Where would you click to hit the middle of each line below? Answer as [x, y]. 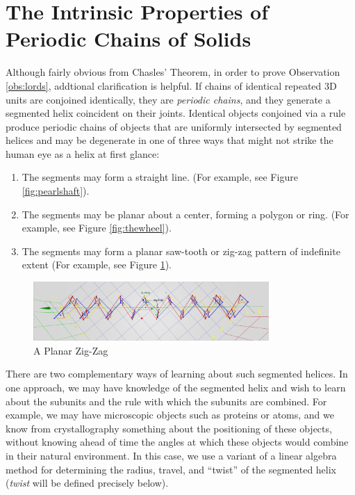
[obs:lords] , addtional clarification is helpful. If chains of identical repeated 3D [171, 85]
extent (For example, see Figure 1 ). [97, 265]
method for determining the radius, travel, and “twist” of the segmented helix [171, 469]
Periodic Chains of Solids [129, 39]
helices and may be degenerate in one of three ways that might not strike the [170, 140]
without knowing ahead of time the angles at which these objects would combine [177, 442]
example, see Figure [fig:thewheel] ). [97, 228]
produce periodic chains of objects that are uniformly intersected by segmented [174, 126]
